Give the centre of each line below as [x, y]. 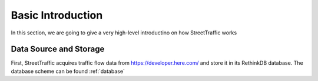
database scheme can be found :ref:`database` [68, 71]
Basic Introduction [57, 15]
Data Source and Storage [58, 49]
